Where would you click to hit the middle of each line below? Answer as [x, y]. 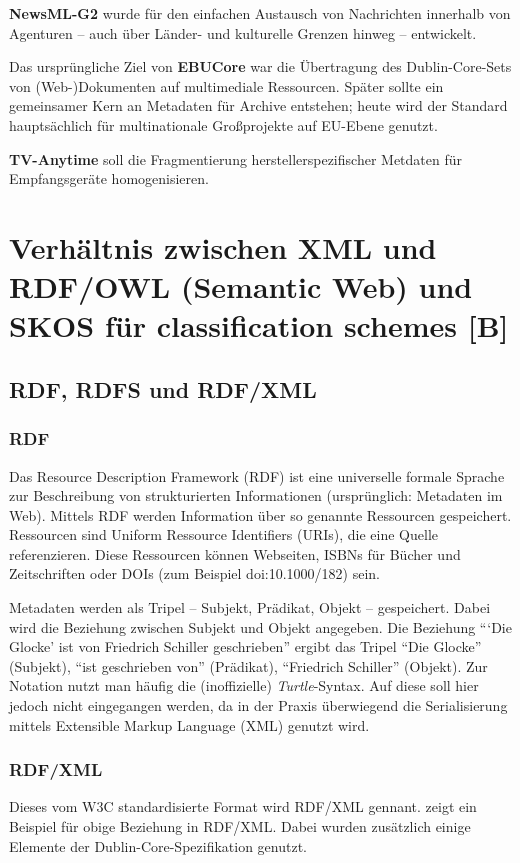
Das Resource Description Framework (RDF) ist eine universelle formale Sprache [257, 475]
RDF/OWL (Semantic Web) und [241, 286]
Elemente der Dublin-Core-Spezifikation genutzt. [158, 845]
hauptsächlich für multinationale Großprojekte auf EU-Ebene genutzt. [223, 124]
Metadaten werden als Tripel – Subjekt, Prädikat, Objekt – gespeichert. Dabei [250, 607]
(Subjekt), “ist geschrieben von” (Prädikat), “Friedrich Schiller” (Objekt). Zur [248, 665]
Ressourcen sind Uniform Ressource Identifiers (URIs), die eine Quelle [224, 534]
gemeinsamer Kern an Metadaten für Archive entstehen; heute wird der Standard [258, 105]
